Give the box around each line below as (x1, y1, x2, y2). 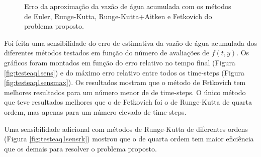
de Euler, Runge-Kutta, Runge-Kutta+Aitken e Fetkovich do (24, 11, 212, 21)
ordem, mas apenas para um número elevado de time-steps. (4, 106, 187, 117)
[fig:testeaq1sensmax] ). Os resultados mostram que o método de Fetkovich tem (4, 77, 246, 88)
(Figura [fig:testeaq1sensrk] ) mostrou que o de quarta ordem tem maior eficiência (4, 133, 254, 144)
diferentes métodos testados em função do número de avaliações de (4, 47, 209, 58)
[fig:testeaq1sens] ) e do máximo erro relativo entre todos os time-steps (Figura (4, 67, 245, 77)
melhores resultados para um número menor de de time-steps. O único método (4, 87, 246, 97)
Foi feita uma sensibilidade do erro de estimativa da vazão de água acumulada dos (4, 37, 257, 48)
